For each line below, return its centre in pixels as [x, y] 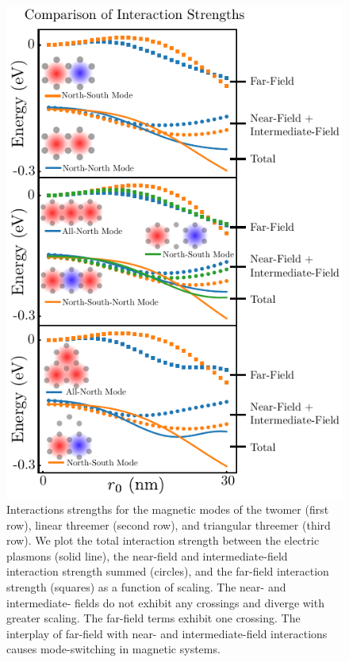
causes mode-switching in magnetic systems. [113, 649]
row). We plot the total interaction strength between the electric [163, 540]
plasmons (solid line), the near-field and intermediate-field [147, 555]
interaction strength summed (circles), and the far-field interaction [168, 571]
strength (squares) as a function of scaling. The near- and [146, 587]
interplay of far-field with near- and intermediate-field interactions [167, 633]
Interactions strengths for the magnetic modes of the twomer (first [168, 509]
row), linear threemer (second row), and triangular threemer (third [169, 524]
